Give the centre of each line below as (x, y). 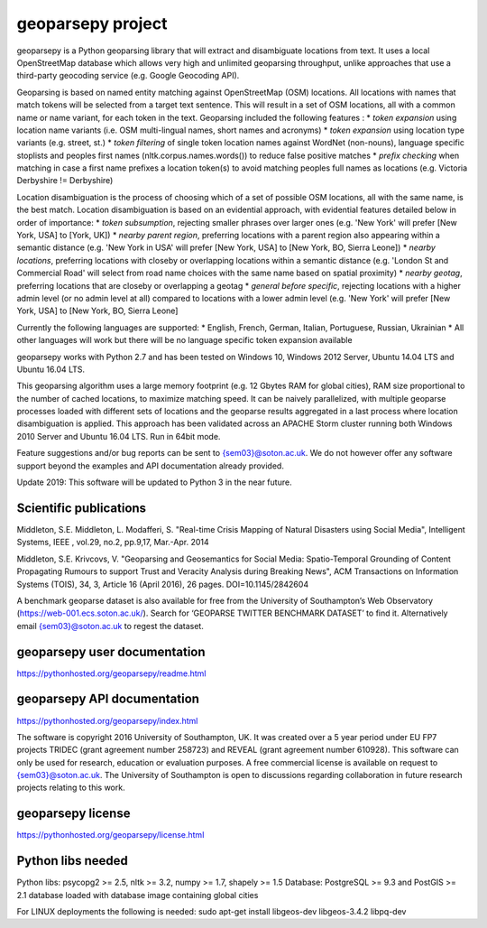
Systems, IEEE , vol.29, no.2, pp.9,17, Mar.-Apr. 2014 (113, 543)
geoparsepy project (92, 23)
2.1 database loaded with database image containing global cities (138, 895)
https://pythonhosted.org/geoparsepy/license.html (110, 835)
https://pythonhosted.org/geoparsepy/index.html (107, 720)
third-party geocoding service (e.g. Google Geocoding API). (128, 76)
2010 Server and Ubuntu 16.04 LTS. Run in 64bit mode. (119, 436)
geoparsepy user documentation (111, 651)
